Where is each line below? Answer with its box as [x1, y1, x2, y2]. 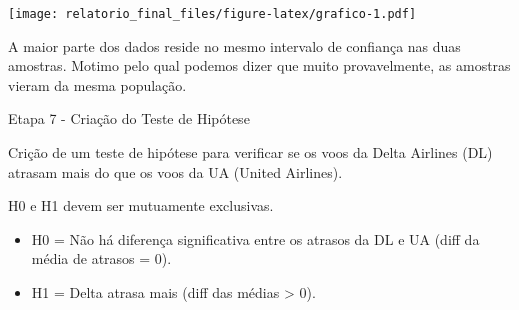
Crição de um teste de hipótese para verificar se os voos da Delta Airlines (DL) [8, 142, 493, 163]
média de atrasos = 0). [31, 248, 172, 269]
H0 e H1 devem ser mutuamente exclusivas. [8, 195, 274, 216]
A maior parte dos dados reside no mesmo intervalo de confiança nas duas [8, 35, 461, 56]
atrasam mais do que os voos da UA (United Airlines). [8, 161, 343, 182]
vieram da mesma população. [8, 74, 187, 95]
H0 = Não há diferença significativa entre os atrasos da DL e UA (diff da [31, 228, 480, 249]
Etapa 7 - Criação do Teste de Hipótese [8, 108, 250, 129]
